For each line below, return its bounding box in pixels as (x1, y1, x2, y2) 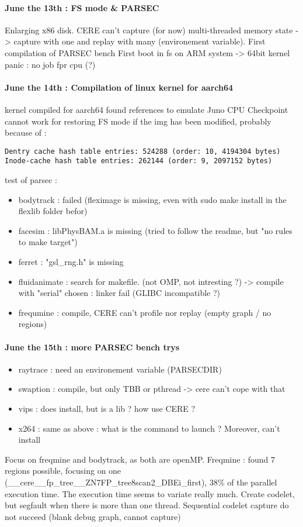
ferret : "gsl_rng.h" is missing (18, 256, 124, 268)
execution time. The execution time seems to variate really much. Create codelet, (5, 487, 295, 500)
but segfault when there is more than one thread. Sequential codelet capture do (5, 499, 289, 511)
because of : (5, 126, 47, 139)
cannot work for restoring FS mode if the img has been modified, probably (5, 115, 271, 127)
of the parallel (227, 476, 277, 488)
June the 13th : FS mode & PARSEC (5, 1, 159, 13)
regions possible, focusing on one (5, 464, 121, 477)
